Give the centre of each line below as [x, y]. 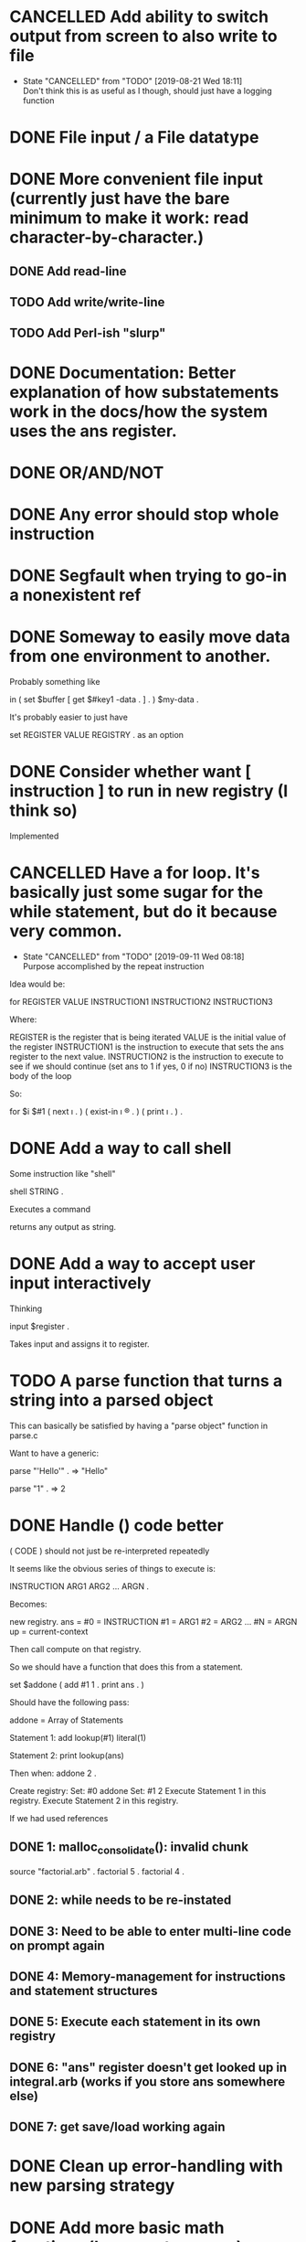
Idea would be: [37, 984]
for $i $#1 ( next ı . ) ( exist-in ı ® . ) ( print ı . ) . [96, 1112]
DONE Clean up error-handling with [146, 2167]
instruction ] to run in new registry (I [149, 791]
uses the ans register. [94, 431]
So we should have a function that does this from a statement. [127, 1667]
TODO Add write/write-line [87, 302]
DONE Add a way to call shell [121, 1148]
